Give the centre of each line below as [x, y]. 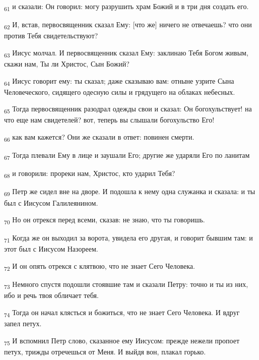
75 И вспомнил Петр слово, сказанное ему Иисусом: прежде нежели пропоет [122, 341]
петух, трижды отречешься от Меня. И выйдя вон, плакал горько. [105, 351]
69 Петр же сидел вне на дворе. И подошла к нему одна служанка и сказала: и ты [130, 192]
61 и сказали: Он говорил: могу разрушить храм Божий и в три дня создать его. [126, 7]
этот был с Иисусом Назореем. [51, 249]
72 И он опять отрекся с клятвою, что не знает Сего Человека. [100, 266]
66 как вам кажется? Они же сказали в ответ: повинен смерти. [99, 137]
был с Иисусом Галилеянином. [51, 202]
